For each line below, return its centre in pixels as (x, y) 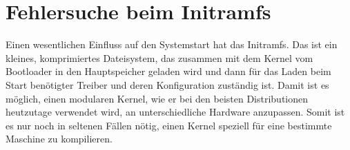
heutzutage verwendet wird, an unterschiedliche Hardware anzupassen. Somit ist (175, 112)
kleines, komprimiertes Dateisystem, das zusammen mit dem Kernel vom (159, 57)
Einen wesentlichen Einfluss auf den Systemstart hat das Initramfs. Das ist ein (172, 44)
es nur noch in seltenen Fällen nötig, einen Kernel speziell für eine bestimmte (169, 125)
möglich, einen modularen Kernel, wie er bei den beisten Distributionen (157, 98)
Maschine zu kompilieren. (59, 139)
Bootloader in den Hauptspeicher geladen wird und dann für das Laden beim (168, 71)
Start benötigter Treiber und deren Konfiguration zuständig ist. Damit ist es (167, 84)
